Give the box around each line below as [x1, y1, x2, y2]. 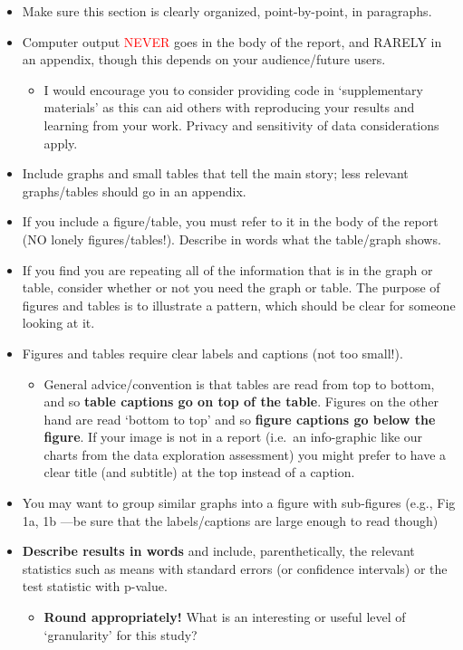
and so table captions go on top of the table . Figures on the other [43, 392, 439, 411]
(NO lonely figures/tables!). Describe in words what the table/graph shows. [22, 229, 441, 248]
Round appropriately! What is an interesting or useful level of [43, 607, 406, 626]
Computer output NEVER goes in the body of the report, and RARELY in [22, 32, 442, 51]
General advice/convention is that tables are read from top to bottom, [43, 374, 435, 393]
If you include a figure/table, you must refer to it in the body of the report [22, 212, 439, 231]
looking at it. [22, 313, 95, 332]
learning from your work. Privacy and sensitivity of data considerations [43, 115, 439, 134]
